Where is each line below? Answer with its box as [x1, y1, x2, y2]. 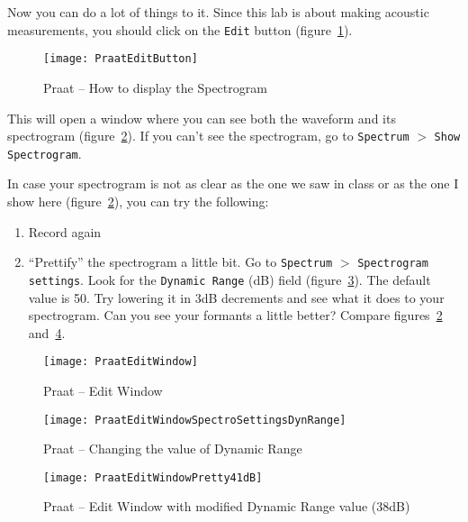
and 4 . [28, 323, 66, 342]
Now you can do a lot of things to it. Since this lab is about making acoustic [7, 3, 429, 21]
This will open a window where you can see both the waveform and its [7, 108, 396, 127]
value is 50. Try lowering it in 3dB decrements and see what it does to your [28, 288, 445, 307]
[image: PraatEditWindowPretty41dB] [43, 471, 263, 484]
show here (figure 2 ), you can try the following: [7, 192, 269, 210]
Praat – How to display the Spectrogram [43, 78, 267, 96]
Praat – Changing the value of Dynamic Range [43, 439, 302, 458]
